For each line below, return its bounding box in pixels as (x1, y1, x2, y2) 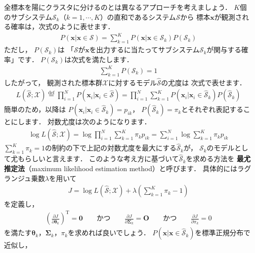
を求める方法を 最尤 (186, 153, 251, 164)
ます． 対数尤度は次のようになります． (24, 116, 151, 127)
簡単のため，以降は (4, 104, 66, 114)
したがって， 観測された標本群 (4, 77, 102, 87)
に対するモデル (108, 77, 157, 87)
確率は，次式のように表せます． (10, 21, 115, 32)
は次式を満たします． (64, 54, 133, 64)
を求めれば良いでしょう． (68, 227, 150, 238)
